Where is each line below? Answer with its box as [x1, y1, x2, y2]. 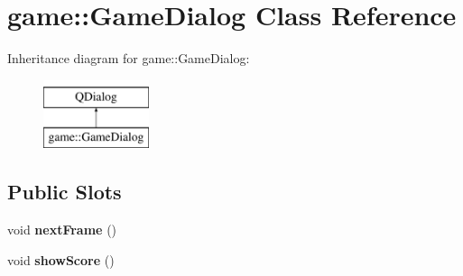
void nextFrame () [7, 220, 117, 239]
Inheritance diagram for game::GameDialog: [7, 49, 250, 68]
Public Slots [7, 178, 122, 206]
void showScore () [7, 250, 115, 269]
